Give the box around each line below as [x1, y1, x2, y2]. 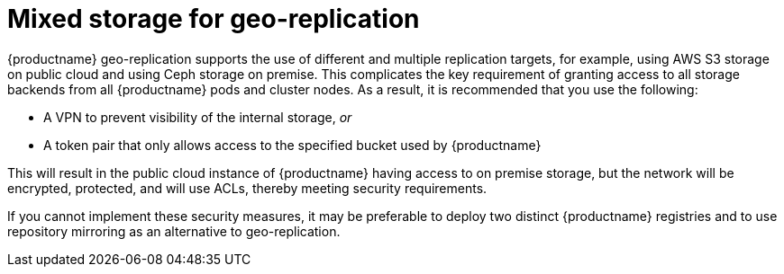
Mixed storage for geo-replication [7, 4, 420, 34]
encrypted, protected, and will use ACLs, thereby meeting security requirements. [7, 180, 488, 196]
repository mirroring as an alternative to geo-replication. [7, 223, 341, 239]
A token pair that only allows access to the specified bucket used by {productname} [43, 137, 542, 153]
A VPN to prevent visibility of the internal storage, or [43, 109, 352, 125]
